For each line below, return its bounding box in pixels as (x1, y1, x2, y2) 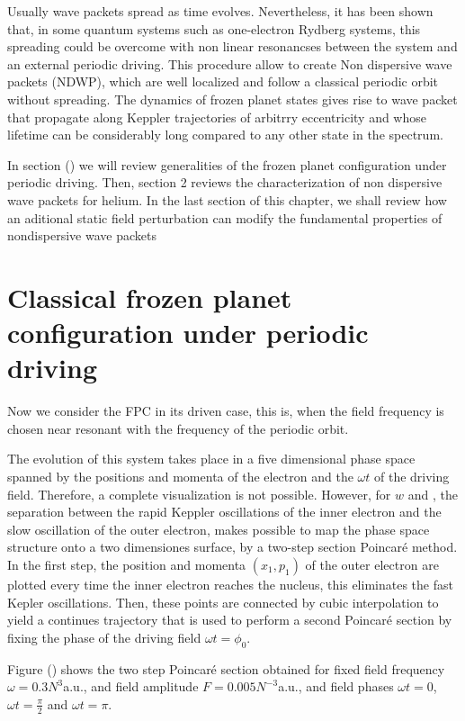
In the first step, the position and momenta (7, 554, 246, 573)
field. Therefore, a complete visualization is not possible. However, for (7, 484, 391, 503)
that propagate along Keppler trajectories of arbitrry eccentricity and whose (7, 107, 426, 126)
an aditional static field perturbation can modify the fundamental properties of (7, 208, 443, 227)
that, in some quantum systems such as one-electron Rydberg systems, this (7, 19, 421, 38)
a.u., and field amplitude (63, 677, 199, 696)
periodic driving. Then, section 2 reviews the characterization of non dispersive (7, 173, 443, 192)
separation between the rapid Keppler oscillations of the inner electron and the (7, 502, 442, 521)
